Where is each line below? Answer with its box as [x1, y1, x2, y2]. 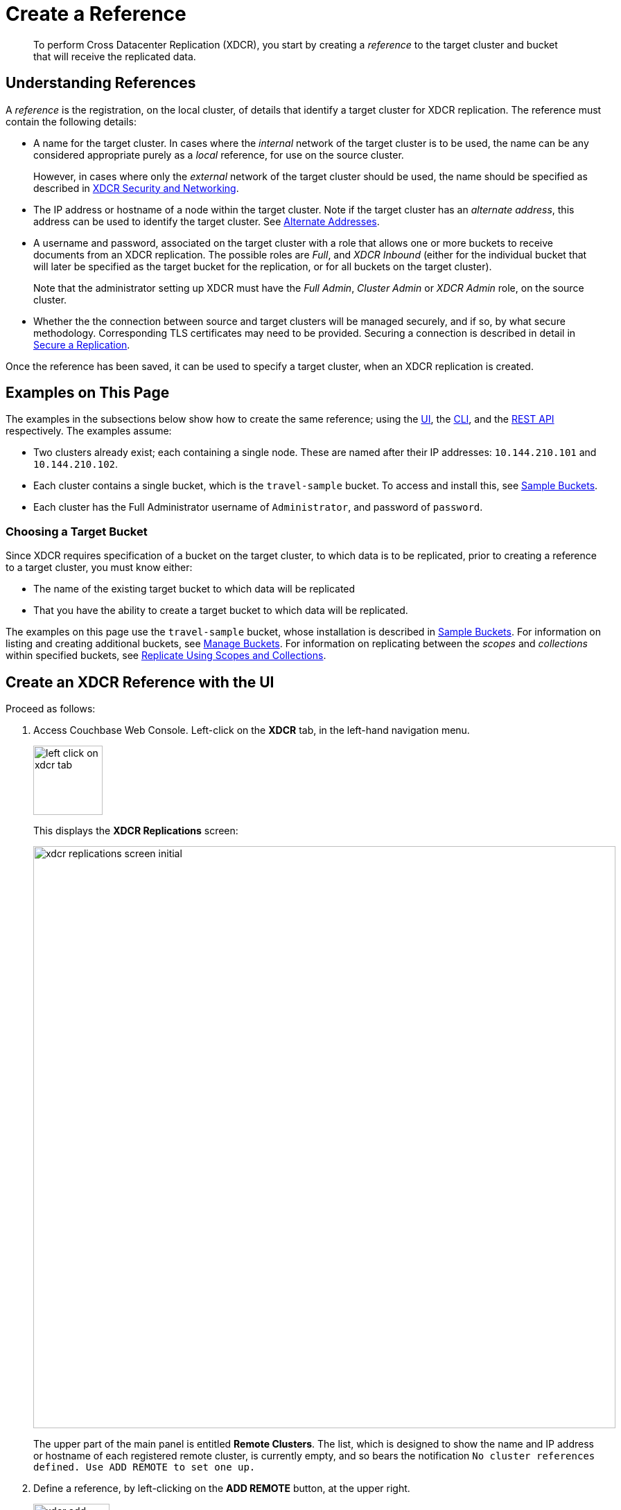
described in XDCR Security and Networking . [33, 182, 239, 194]
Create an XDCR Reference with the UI [6, 673, 274, 691]
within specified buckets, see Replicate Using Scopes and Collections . [6, 649, 326, 662]
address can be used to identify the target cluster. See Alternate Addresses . [33, 215, 380, 227]
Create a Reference [6, 2, 186, 26]
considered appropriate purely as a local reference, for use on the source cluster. [33, 148, 404, 161]
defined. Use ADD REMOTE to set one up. [33, 1461, 256, 1473]
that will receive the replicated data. [33, 50, 196, 62]
